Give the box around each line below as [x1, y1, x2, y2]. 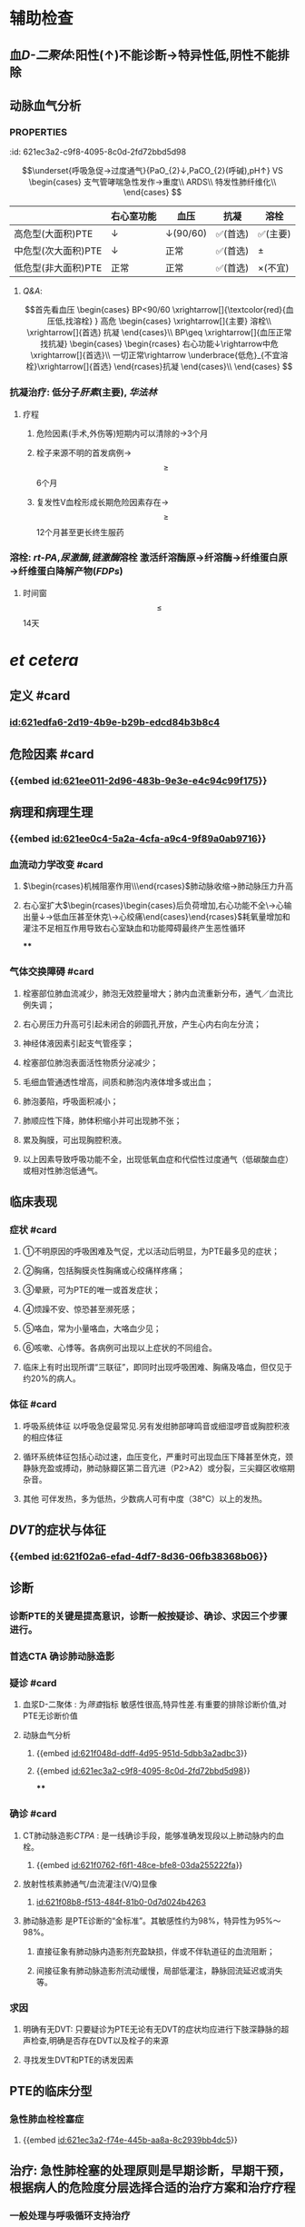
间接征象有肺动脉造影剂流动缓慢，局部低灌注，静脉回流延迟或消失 [35, 1964, 283, 1976]
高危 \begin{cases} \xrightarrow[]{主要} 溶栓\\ [100, 315, 272, 327]
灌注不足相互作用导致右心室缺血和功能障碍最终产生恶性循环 [22, 923, 246, 934]
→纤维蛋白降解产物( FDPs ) [9, 565, 123, 578]
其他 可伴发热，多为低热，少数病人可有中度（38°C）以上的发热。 [22, 1493, 268, 1504]
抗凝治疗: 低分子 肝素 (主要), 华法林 [9, 386, 157, 399]
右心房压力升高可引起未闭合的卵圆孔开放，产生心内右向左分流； [22, 1019, 261, 1029]
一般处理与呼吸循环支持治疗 [9, 2210, 131, 2222]
